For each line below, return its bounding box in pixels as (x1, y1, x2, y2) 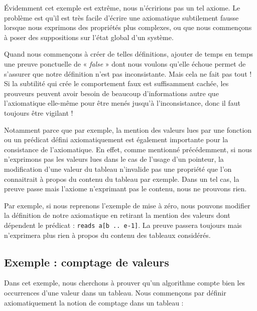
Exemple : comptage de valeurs (4, 254, 169, 269)
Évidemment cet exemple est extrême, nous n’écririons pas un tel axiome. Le (4, 3, 240, 13)
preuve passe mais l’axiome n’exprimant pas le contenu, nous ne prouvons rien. (4, 183, 247, 194)
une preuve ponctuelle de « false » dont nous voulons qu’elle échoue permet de (4, 58, 246, 69)
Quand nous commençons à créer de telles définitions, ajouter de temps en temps (4, 49, 253, 59)
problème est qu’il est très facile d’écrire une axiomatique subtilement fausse (4, 12, 239, 23)
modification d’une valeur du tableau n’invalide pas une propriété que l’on (4, 163, 232, 174)
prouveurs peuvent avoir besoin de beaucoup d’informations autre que (4, 88, 219, 98)
